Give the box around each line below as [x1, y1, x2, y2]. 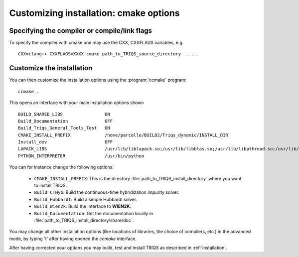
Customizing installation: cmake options [9, 7, 180, 18]
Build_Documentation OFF [18, 118, 113, 124]
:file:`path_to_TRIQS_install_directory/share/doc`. [34, 217, 134, 223]
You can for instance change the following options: [9, 164, 114, 170]
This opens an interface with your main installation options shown [9, 100, 144, 106]
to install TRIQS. [34, 182, 67, 189]
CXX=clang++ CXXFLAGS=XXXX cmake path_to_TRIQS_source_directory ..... [18, 51, 199, 57]
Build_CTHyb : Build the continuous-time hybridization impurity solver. [34, 189, 179, 195]
